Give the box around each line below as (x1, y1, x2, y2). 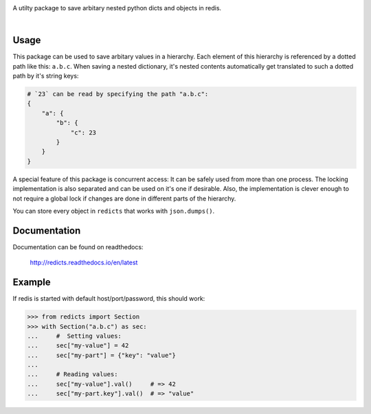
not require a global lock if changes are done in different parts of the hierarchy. (12, 194, 236, 203)
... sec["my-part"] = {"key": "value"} (27, 351, 177, 359)
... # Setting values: (27, 332, 122, 340)
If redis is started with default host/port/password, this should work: (12, 295, 205, 303)
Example (12, 277, 51, 288)
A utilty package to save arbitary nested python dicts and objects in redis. (12, 4, 222, 12)
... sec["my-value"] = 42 (27, 342, 129, 349)
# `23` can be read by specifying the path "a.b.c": (27, 90, 209, 98)
